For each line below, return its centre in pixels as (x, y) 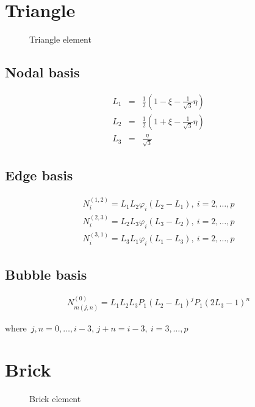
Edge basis (39, 175)
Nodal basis (42, 72)
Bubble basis (46, 274)
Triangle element (60, 39)
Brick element (55, 399)
